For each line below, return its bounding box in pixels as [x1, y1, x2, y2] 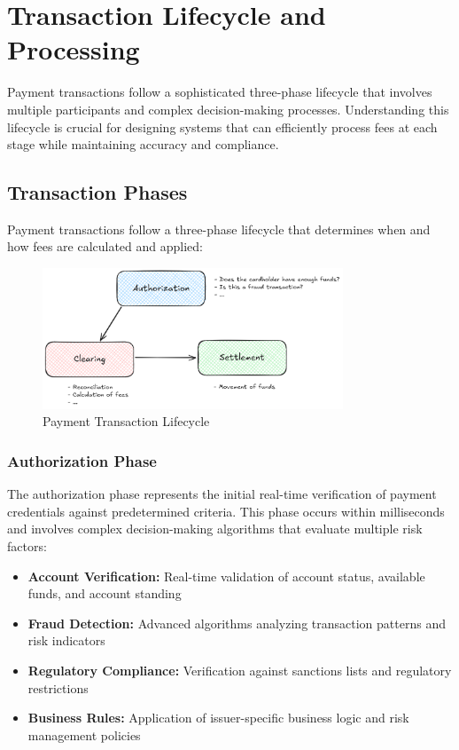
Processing [7, 31, 140, 67]
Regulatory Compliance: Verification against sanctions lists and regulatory [27, 661, 452, 680]
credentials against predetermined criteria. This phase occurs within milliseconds [7, 501, 445, 520]
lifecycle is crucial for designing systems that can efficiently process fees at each [7, 117, 438, 136]
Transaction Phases [7, 178, 188, 206]
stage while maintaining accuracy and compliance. [7, 135, 279, 154]
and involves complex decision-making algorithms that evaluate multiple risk [7, 519, 423, 538]
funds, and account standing [27, 584, 182, 603]
